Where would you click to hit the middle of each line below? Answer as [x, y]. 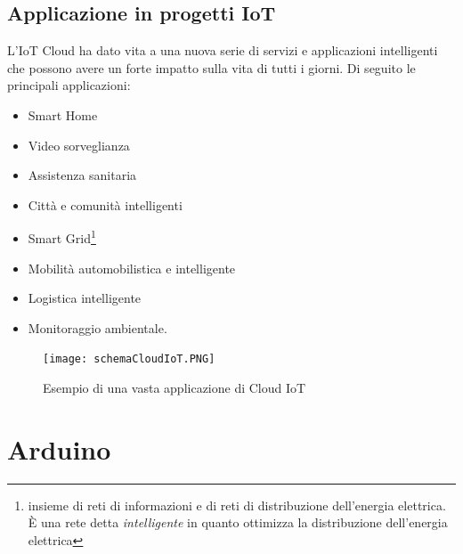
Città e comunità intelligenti [105, 204]
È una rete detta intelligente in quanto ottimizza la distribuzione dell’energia [238, 522]
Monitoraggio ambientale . [97, 327]
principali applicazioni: [69, 85]
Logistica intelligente [85, 298]
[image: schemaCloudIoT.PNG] [129, 359]
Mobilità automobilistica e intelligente [132, 268]
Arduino [59, 448]
